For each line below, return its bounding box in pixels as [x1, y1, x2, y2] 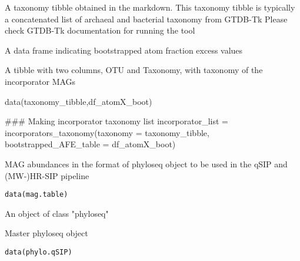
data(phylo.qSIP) [5, 247, 72, 256]
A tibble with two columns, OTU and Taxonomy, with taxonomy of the [5, 64, 263, 76]
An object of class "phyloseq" [5, 207, 109, 219]
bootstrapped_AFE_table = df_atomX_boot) [5, 138, 176, 150]
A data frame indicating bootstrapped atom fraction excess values [5, 44, 243, 56]
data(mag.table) [5, 190, 68, 199]
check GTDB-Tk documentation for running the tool [5, 24, 195, 37]
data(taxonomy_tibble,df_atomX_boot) [5, 95, 152, 107]
